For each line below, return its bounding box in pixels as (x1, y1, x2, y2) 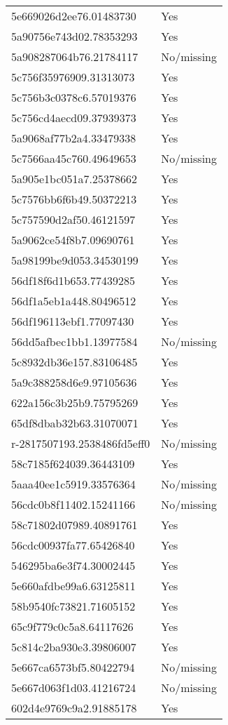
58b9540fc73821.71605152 (11, 598, 136, 614)
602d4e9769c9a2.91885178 (11, 700, 137, 716)
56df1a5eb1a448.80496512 (11, 293, 136, 309)
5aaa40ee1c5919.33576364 (11, 476, 136, 492)
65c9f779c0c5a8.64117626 (11, 618, 134, 634)
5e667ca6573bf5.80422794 (11, 659, 135, 675)
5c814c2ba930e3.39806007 (11, 639, 136, 655)
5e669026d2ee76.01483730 (11, 8, 136, 24)
